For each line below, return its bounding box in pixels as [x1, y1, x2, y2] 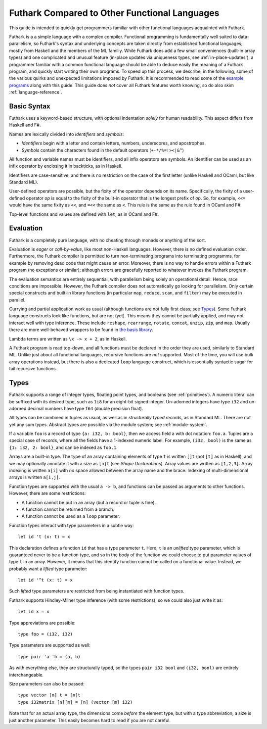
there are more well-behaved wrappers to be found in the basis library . [9, 327, 153, 333]
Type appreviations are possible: [9, 620, 76, 626]
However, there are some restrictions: [9, 490, 86, 496]
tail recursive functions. [9, 366, 57, 372]
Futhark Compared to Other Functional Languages [9, 7, 220, 18]
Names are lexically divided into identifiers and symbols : [9, 131, 124, 137]
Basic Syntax [9, 102, 50, 110]
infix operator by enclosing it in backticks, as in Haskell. [9, 163, 123, 169]
